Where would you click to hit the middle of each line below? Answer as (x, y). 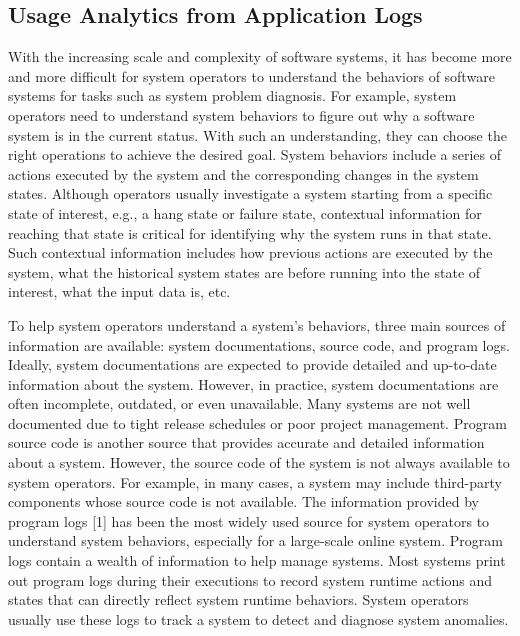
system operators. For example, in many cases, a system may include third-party (255, 481)
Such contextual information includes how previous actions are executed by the (250, 252)
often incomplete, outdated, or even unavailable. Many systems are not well (239, 403)
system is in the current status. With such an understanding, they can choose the (257, 134)
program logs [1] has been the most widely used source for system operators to (249, 520)
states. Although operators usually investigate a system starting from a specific (250, 193)
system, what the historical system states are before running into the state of (244, 271)
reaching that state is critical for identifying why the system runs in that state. (250, 232)
